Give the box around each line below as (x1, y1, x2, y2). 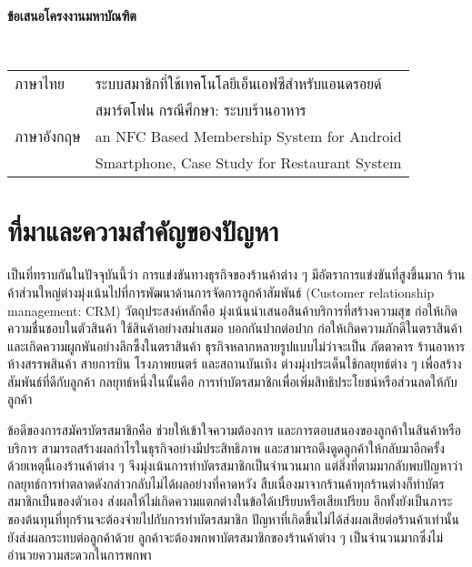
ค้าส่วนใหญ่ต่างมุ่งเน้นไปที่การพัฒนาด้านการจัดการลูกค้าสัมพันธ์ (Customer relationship (7, 282, 435, 301)
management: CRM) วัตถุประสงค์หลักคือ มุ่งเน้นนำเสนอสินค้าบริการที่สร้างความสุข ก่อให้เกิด (7, 300, 458, 319)
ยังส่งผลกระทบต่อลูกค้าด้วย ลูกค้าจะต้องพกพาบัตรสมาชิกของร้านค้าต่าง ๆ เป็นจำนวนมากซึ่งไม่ (7, 527, 444, 546)
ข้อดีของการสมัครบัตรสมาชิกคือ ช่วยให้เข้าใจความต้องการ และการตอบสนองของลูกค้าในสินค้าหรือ (7, 420, 462, 440)
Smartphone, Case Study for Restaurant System (95, 152, 402, 174)
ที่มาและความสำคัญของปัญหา (7, 212, 279, 249)
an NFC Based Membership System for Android (95, 126, 402, 147)
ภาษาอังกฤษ (15, 126, 81, 147)
